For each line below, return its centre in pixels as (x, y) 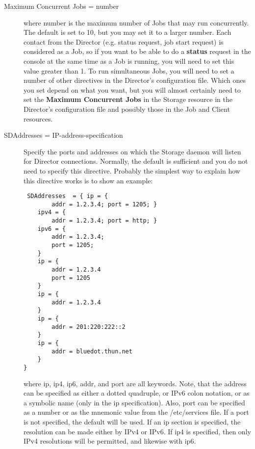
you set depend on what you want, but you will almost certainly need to (132, 89)
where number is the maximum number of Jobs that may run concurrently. (136, 22)
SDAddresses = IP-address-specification (64, 135)
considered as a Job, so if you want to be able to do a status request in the (137, 51)
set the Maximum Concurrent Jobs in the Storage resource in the (128, 99)
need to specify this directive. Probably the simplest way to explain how (132, 170)
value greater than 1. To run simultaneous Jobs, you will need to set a (129, 70)
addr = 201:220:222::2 (89, 327)
